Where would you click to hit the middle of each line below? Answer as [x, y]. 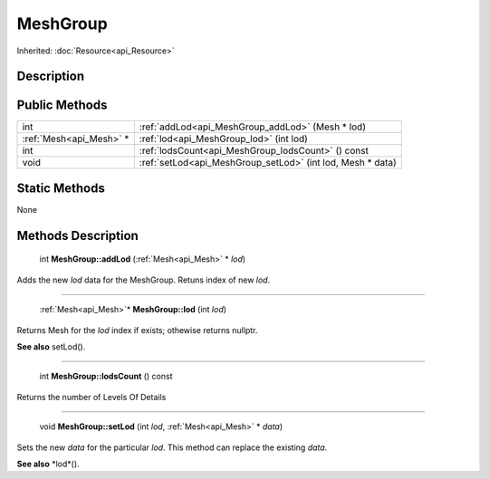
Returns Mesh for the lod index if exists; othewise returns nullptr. [137, 330]
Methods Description [78, 235]
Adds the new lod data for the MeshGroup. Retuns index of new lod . [144, 280]
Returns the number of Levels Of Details [91, 397]
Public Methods [62, 105]
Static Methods [61, 188]
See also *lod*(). [48, 464]
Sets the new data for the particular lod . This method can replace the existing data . [172, 447]
